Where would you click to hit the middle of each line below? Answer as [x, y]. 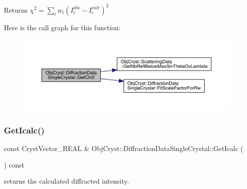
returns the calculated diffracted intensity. [66, 181]
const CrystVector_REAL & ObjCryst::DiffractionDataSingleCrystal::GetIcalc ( [124, 148]
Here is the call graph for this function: [62, 27]
